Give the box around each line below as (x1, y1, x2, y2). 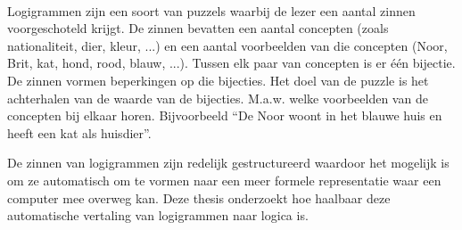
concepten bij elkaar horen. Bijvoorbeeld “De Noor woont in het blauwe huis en (7, 106, 442, 125)
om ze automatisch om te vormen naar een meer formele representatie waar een (7, 170, 441, 189)
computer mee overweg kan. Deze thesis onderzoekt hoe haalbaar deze (7, 188, 391, 207)
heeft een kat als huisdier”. (7, 123, 152, 142)
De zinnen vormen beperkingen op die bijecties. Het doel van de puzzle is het (7, 70, 429, 89)
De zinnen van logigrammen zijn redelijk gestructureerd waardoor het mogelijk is (7, 153, 450, 172)
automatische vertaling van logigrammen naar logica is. (7, 206, 309, 225)
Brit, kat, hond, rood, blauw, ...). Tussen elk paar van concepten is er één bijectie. (7, 53, 456, 72)
